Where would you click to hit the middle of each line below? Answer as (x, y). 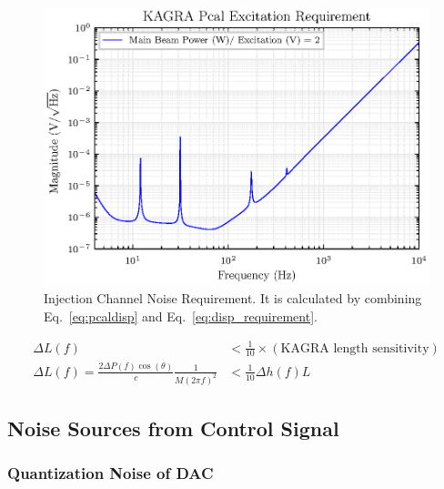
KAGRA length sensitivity (355, 348)
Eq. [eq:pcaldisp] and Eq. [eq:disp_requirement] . (181, 316)
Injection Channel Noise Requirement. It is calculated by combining (233, 297)
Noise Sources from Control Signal (173, 428)
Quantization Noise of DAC (111, 473)
